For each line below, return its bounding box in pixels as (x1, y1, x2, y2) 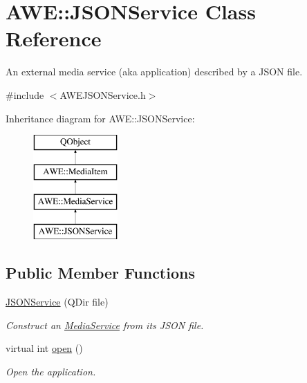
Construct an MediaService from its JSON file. (6, 317, 204, 332)
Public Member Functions (6, 262, 195, 283)
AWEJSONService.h (59, 87, 146, 102)
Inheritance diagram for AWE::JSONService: (6, 111, 195, 125)
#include (6, 87, 44, 102)
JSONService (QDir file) (6, 295, 109, 309)
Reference (6, 24, 102, 53)
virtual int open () (6, 341, 83, 355)
